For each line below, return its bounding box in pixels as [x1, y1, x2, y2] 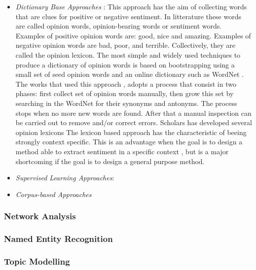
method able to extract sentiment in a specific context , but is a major [15, 146, 229, 156]
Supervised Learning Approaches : [15, 172, 114, 183]
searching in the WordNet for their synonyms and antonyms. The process [15, 98, 237, 108]
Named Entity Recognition [4, 233, 113, 245]
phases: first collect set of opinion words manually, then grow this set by [15, 88, 234, 99]
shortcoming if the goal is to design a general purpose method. [15, 156, 205, 166]
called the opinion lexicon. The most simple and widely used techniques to [15, 49, 241, 60]
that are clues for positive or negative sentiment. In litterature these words [15, 11, 241, 21]
